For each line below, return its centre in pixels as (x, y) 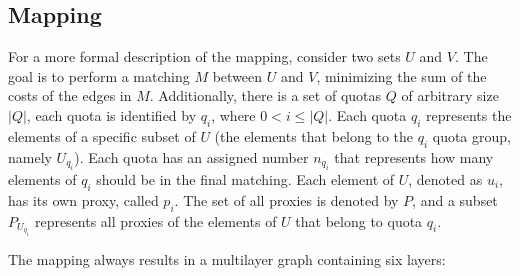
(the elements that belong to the (313, 135)
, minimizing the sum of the (401, 75)
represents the (468, 114)
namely (30, 156)
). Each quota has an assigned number (191, 156)
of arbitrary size (450, 95)
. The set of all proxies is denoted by (286, 199)
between (237, 75)
